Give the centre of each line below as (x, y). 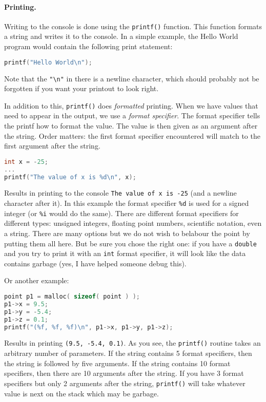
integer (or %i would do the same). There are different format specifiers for (121, 213)
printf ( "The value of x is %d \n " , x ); (70, 177)
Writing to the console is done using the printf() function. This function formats (133, 26)
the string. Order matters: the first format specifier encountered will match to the (132, 135)
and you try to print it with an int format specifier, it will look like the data (125, 253)
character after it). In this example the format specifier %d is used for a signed (127, 203)
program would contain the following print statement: (88, 46)
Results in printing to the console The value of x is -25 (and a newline (120, 193)
